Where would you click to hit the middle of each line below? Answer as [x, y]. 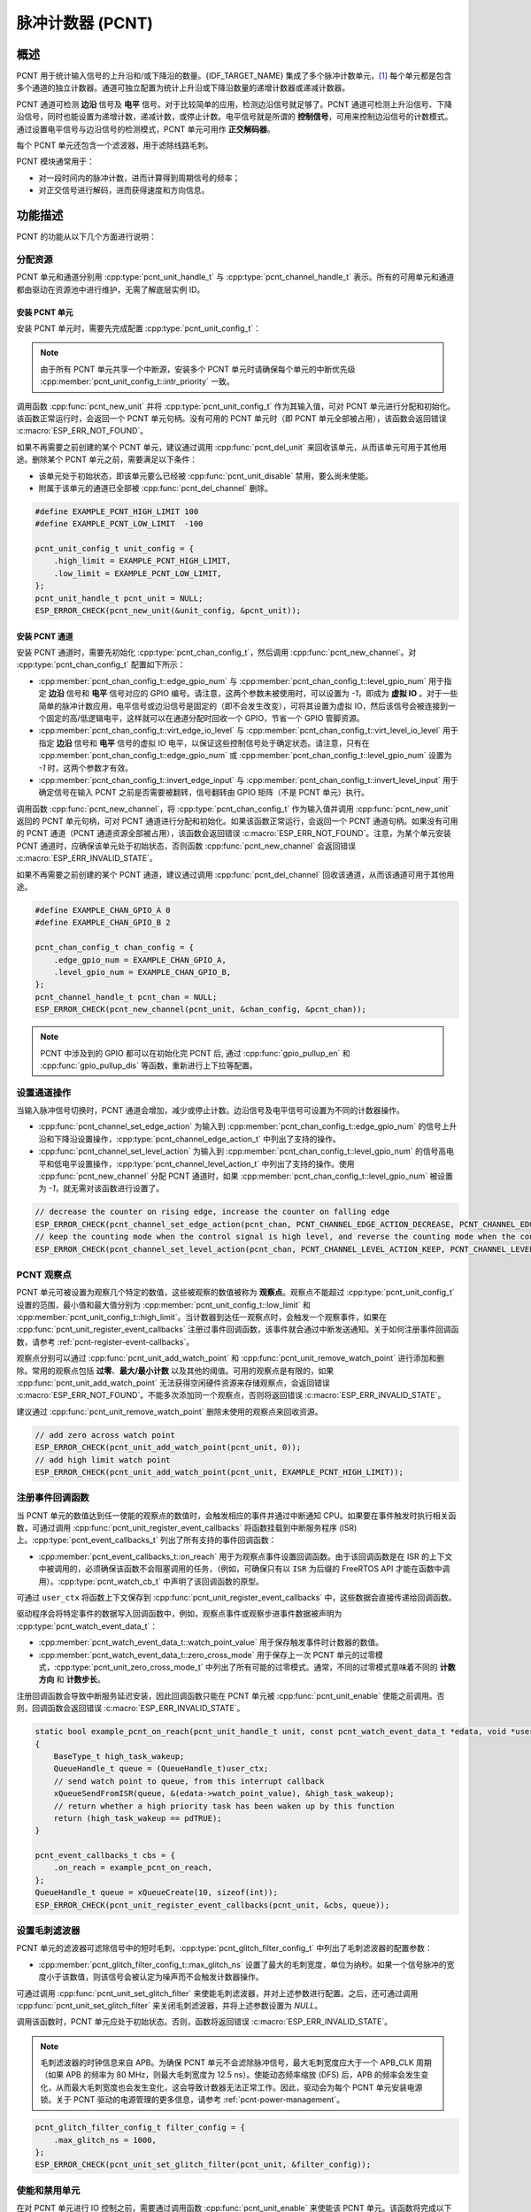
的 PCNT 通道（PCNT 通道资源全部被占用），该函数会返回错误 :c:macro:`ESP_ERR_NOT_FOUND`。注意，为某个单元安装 [234, 833]
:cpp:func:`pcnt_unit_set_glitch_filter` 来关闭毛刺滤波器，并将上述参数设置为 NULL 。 [169, 2005]
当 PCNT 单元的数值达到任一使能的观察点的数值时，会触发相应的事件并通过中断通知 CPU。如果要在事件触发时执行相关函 [236, 1515]
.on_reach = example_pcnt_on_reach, [133, 1868]
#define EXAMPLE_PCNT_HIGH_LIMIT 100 [117, 511]
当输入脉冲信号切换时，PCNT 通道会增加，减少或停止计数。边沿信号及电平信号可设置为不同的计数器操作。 [210, 1110]
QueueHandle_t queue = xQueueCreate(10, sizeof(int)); [156, 1893]
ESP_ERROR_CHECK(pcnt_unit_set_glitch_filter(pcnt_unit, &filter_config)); [203, 2165]
